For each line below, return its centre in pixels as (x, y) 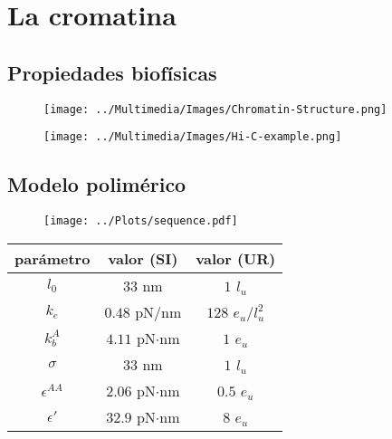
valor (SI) (143, 258)
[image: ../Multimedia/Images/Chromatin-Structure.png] (215, 109)
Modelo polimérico (97, 184)
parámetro (53, 258)
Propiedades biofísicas (112, 72)
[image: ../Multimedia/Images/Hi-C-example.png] (193, 137)
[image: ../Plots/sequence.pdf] (141, 221)
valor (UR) (236, 258)
